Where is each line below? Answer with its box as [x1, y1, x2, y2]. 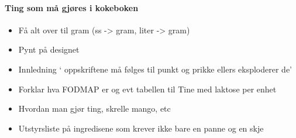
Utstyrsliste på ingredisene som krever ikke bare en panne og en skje [18, 122, 264, 134]
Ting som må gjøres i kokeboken [5, 1, 139, 13]
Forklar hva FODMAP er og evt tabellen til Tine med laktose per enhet [18, 82, 277, 95]
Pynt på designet [18, 43, 80, 56]
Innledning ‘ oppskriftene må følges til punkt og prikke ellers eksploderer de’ [18, 63, 292, 75]
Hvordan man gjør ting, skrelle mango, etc [18, 102, 171, 115]
